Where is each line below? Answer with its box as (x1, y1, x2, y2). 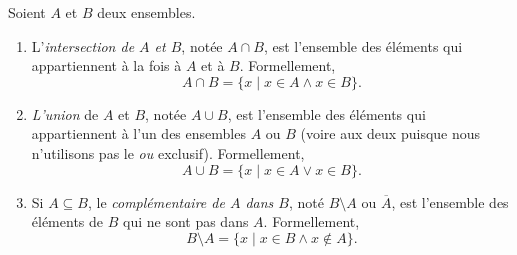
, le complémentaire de (87, 191, 225, 212)
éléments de (31, 211, 104, 232)
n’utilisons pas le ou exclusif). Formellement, (31, 142, 305, 163)
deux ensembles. (97, 2, 196, 22)
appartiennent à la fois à (31, 55, 182, 76)
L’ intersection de (31, 35, 135, 56)
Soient (8, 2, 46, 22)
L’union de (31, 103, 99, 124)
